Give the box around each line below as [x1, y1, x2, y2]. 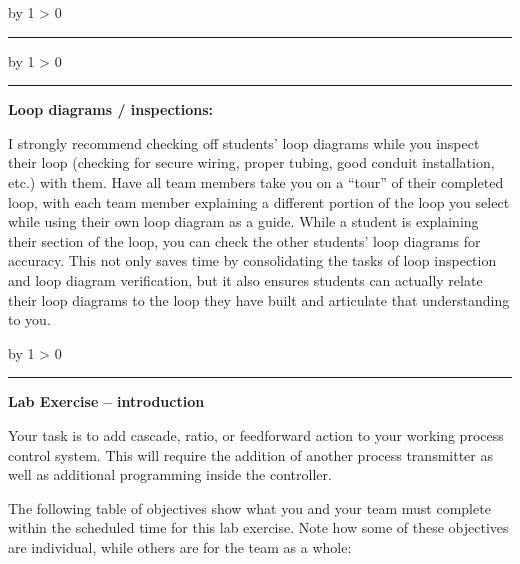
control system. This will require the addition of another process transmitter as [8, 444, 493, 465]
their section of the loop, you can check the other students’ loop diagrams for [8, 230, 481, 251]
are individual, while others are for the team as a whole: [8, 536, 352, 557]
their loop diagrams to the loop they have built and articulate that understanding [8, 289, 510, 310]
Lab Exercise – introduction [8, 391, 205, 412]
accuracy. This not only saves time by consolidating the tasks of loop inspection [8, 250, 497, 271]
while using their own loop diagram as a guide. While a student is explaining [8, 211, 479, 232]
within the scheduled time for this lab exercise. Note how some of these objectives [8, 517, 509, 538]
